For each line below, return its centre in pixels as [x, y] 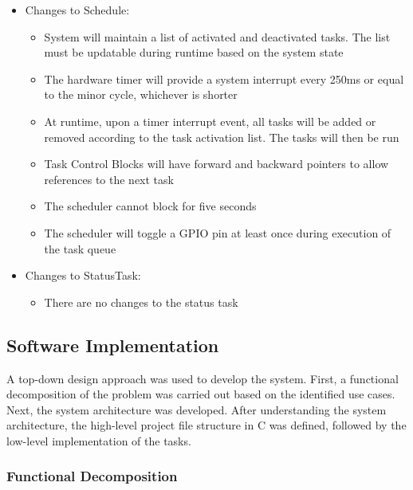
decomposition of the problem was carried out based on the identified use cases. [201, 394]
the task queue [80, 248]
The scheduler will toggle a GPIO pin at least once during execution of [218, 232]
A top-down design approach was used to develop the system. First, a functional [203, 378]
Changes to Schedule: [77, 10]
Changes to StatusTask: [83, 275]
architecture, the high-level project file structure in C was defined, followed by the [206, 425]
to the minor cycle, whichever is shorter [141, 94]
